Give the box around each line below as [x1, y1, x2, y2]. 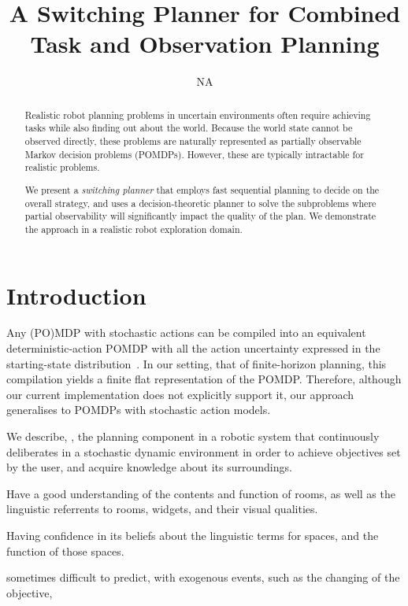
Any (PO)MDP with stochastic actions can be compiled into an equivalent [6, 324, 366, 341]
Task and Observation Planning [30, 28, 380, 60]
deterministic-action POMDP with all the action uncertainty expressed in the [6, 340, 380, 357]
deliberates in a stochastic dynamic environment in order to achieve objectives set [6, 443, 401, 460]
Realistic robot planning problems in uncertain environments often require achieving [24, 108, 371, 121]
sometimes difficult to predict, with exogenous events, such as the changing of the [6, 569, 400, 586]
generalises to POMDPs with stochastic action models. [6, 401, 271, 418]
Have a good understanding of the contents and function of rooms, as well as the [6, 485, 395, 501]
